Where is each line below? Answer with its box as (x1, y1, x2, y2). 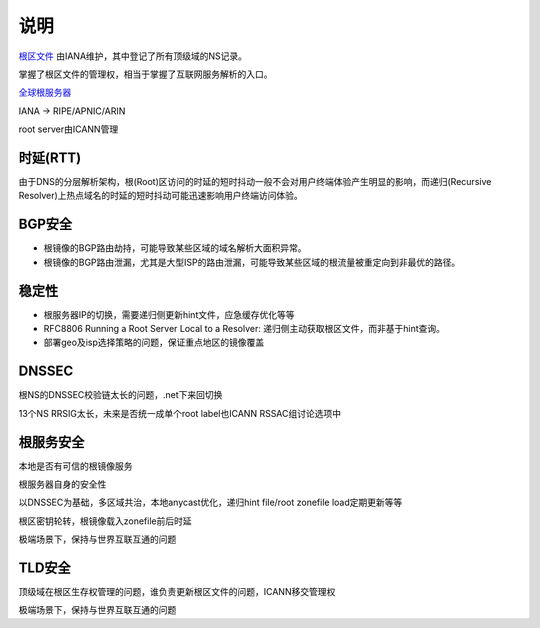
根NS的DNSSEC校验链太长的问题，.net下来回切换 (18, 389, 223, 401)
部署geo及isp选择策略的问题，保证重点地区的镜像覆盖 (43, 336, 265, 349)
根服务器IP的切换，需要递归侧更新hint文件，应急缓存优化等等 (43, 308, 295, 320)
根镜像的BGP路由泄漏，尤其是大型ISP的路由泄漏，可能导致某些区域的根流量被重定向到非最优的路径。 (43, 256, 461, 268)
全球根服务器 (18, 86, 72, 99)
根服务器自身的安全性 (18, 478, 107, 490)
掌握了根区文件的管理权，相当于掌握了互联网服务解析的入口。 (18, 68, 273, 80)
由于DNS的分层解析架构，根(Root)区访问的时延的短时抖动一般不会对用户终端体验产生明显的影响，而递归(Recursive (18, 176, 492, 188)
